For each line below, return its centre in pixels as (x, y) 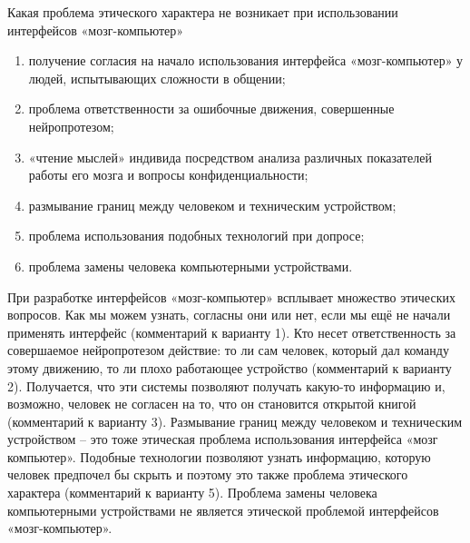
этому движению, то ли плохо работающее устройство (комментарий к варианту (230, 367)
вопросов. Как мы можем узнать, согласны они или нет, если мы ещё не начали (229, 315)
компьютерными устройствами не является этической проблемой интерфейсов (223, 510)
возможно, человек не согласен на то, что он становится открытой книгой (212, 404)
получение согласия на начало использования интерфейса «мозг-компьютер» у (246, 60)
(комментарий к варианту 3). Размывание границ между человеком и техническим (235, 421)
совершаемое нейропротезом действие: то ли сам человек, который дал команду (228, 350)
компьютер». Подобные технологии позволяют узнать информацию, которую (219, 456)
